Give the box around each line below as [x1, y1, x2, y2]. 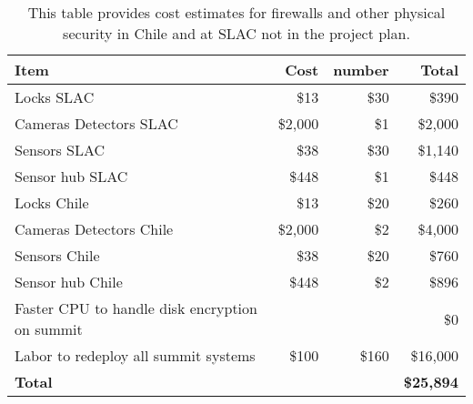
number [333, 59, 389, 80]
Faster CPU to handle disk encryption [15, 298, 257, 318]
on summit [15, 318, 83, 339]
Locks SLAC [15, 86, 95, 107]
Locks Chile [15, 192, 89, 213]
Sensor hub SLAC [15, 166, 128, 187]
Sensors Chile [15, 245, 100, 266]
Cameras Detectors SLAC [15, 113, 178, 134]
